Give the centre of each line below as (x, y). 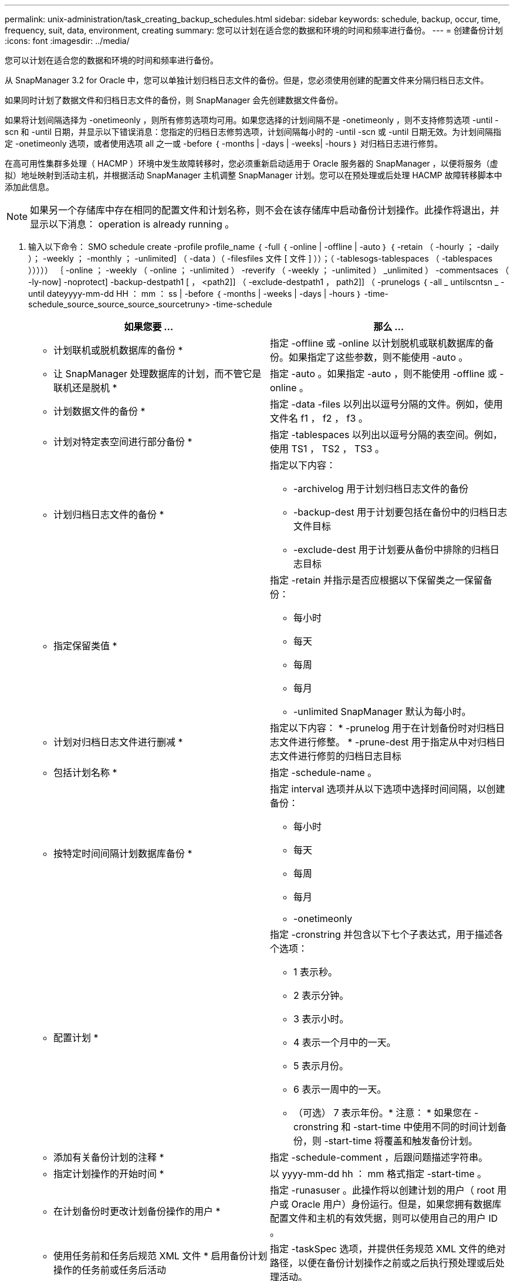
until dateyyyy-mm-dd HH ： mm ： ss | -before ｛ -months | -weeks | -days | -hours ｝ (195, 294)
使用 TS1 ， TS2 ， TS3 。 (327, 449)
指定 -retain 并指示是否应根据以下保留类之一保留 (377, 580)
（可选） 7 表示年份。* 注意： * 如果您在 (383, 1113)
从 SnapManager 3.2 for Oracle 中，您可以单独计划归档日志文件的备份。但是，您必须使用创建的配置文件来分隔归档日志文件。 (247, 80)
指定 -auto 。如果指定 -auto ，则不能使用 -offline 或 (383, 374)
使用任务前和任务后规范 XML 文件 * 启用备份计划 (160, 1256)
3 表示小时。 (321, 1019)
